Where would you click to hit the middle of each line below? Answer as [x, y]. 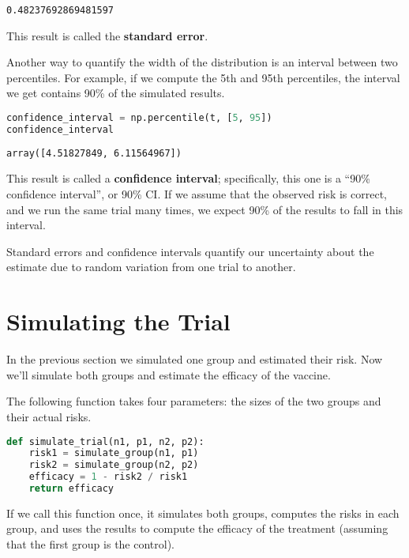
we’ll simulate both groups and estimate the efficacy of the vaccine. [169, 374]
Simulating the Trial [118, 321]
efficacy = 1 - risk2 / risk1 [108, 477]
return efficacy [71, 488]
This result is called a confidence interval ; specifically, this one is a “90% [188, 178]
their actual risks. [49, 416]
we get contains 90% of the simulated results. [116, 93]
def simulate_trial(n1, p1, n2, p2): [105, 441]
